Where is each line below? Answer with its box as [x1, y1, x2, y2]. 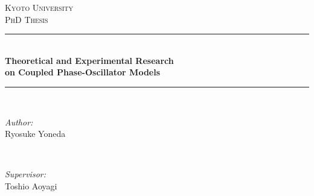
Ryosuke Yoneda [5, 127, 66, 140]
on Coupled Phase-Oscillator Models [5, 66, 161, 78]
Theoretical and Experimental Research [5, 54, 174, 66]
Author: [5, 115, 33, 128]
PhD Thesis [5, 13, 48, 25]
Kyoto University [5, 1, 74, 13]
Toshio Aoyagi [5, 179, 57, 192]
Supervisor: [5, 168, 46, 180]
